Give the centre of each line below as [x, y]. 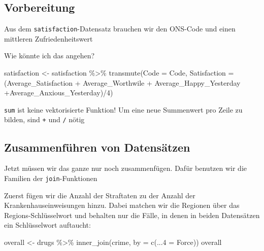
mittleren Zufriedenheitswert [48, 38]
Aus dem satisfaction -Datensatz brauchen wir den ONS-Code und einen [120, 29]
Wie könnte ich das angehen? [49, 56]
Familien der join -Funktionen [51, 178]
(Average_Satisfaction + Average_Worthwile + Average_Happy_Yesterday [122, 82]
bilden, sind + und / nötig [44, 119]
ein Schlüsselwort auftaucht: [47, 225]
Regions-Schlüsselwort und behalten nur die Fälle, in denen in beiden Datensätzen [132, 215]
